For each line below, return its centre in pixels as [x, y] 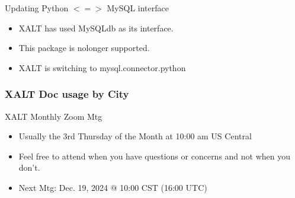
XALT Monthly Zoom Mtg [54, 116]
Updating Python [37, 8]
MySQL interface [138, 8]
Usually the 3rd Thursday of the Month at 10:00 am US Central [135, 136]
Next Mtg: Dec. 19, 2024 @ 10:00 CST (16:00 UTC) [113, 187]
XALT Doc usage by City [67, 94]
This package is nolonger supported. [84, 48]
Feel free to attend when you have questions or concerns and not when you [155, 156]
